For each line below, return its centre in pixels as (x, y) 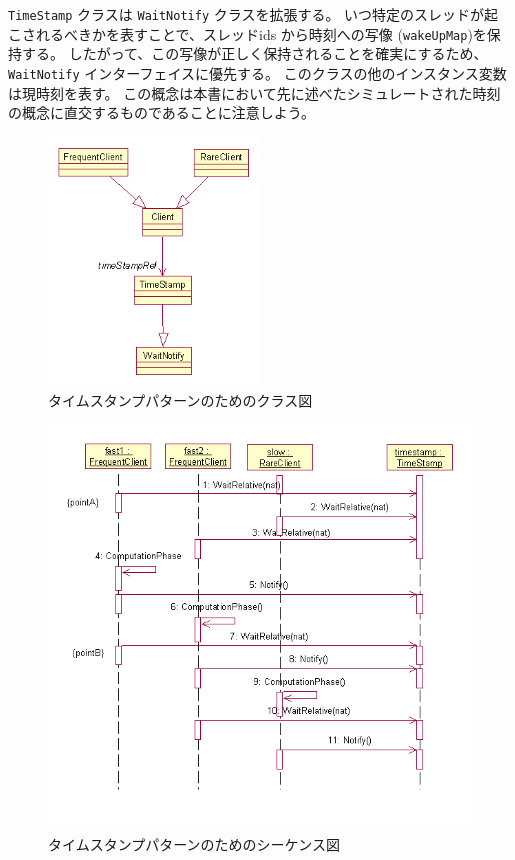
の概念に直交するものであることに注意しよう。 (162, 112)
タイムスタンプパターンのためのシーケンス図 (194, 843)
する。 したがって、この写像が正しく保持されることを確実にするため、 (254, 53)
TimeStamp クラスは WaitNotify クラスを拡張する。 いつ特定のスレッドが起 (253, 14)
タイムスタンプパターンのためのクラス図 (180, 400)
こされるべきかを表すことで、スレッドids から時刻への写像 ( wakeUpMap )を (247, 33)
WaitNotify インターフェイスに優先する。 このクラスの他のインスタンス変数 (257, 72)
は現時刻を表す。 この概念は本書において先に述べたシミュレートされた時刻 (254, 92)
